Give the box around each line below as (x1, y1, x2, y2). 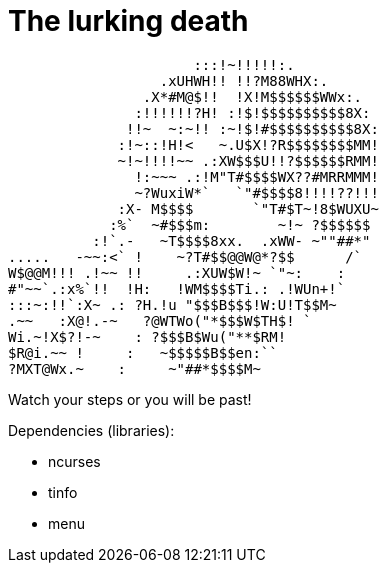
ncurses (48, 452, 101, 470)
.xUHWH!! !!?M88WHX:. (159, 72, 329, 89)
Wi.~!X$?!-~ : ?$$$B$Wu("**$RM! (8, 328, 287, 345)
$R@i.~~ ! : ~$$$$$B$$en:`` (8, 344, 278, 361)
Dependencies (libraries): (8, 421, 175, 439)
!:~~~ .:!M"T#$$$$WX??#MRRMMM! (134, 168, 379, 185)
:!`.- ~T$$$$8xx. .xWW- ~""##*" (92, 232, 371, 249)
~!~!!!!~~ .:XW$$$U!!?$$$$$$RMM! (117, 152, 379, 169)
